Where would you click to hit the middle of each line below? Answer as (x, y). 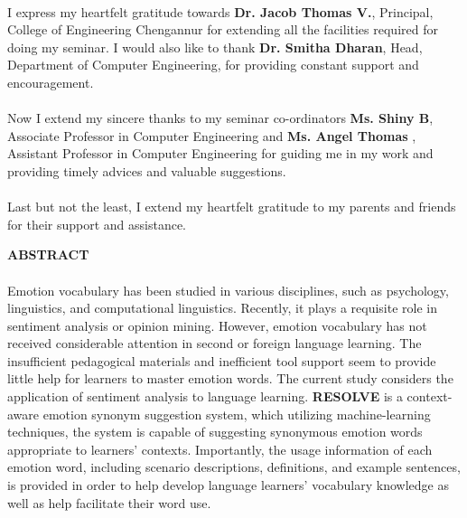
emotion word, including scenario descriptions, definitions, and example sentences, (234, 467)
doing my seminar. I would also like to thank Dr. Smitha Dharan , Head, (215, 47)
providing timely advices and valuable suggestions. (147, 170)
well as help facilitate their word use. (109, 502)
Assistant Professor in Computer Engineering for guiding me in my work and (220, 153)
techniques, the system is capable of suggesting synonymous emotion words (215, 432)
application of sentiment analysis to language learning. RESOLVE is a (205, 396)
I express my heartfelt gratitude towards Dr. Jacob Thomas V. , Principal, (220, 11)
